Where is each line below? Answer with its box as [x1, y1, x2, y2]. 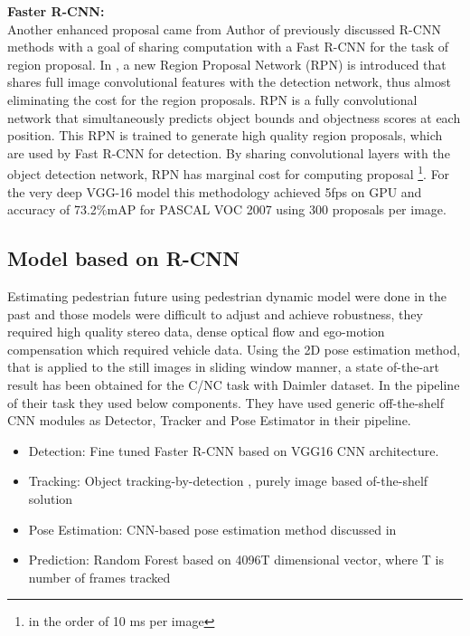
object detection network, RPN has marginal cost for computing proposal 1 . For [7, 162, 450, 183]
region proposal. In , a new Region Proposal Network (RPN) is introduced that [7, 54, 446, 73]
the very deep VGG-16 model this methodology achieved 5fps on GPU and [7, 182, 422, 201]
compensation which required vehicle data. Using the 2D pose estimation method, [7, 339, 461, 358]
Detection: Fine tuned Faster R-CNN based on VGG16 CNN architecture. [28, 441, 439, 460]
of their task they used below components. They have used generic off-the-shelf [7, 393, 445, 412]
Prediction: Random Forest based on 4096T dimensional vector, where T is [28, 550, 444, 569]
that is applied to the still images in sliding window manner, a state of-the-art [7, 357, 440, 376]
